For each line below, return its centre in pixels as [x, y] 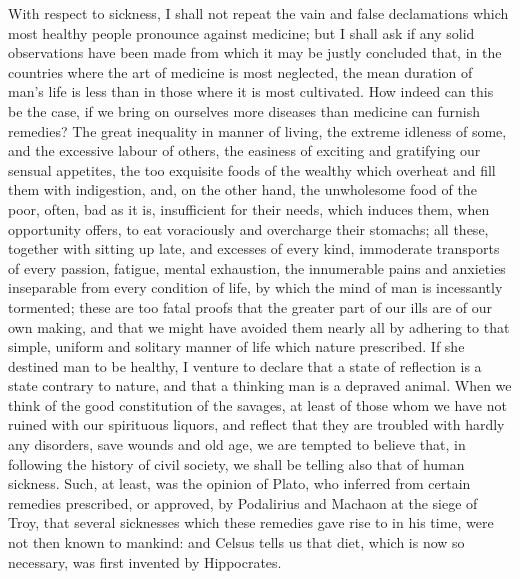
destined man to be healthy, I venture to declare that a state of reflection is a [245, 365]
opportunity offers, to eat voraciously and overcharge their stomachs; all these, [248, 228]
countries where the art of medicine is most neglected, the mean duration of [240, 71]
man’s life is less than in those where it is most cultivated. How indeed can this [251, 91]
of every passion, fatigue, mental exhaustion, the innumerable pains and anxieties [257, 267]
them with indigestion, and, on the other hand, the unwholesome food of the [242, 189]
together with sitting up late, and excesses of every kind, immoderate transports [254, 248]
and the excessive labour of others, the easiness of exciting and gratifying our [244, 150]
